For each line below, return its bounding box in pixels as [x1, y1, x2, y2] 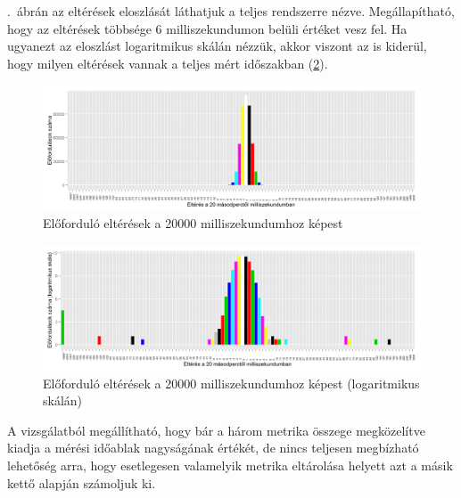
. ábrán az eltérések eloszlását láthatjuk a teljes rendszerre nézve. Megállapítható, [7, 2, 455, 20]
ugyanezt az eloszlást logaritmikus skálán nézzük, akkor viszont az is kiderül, [7, 37, 427, 55]
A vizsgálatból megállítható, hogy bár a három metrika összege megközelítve [7, 420, 425, 439]
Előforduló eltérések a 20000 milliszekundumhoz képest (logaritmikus [43, 373, 420, 392]
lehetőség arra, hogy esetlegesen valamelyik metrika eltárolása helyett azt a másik [7, 455, 453, 474]
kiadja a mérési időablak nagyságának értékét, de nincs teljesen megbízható [7, 438, 419, 457]
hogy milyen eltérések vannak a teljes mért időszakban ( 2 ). [7, 53, 328, 72]
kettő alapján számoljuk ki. [7, 473, 156, 492]
